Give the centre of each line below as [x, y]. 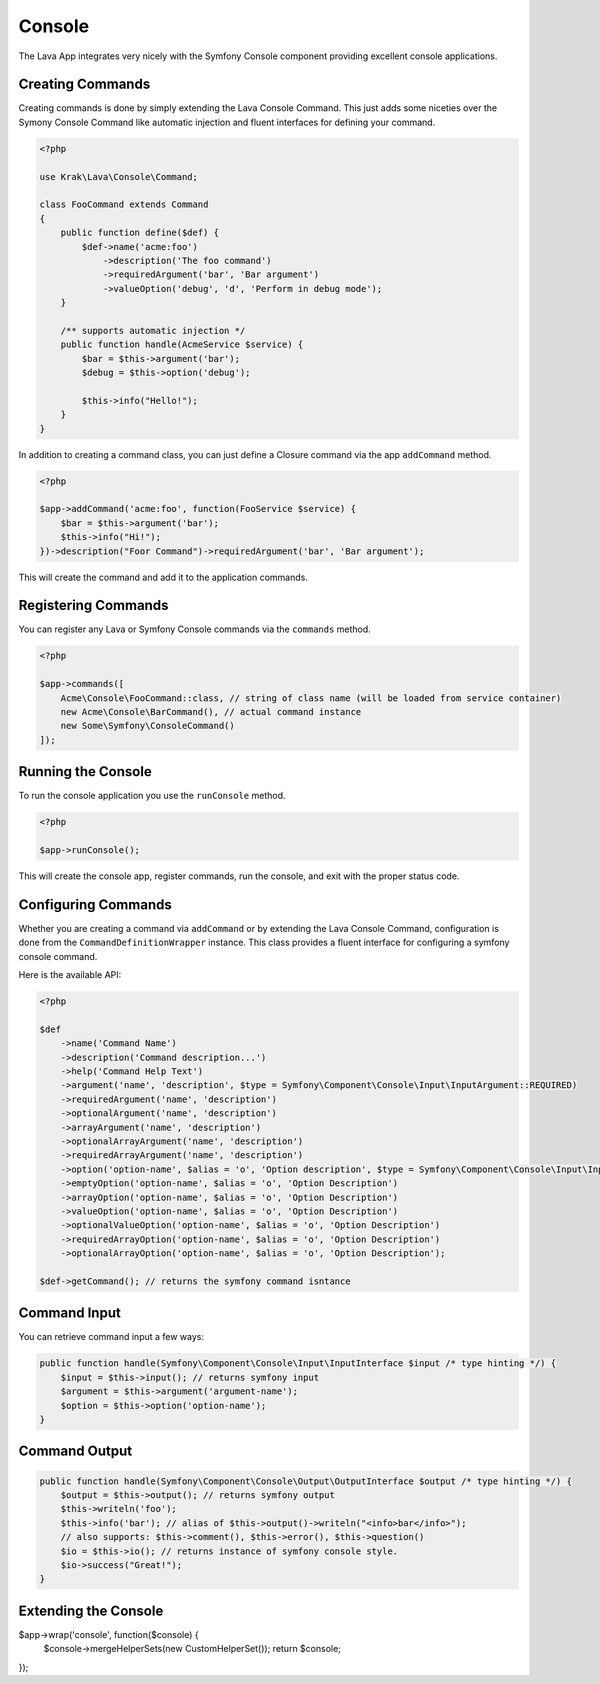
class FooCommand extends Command [124, 204]
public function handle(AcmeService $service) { [182, 344]
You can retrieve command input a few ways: [111, 1337]
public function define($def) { [140, 233]
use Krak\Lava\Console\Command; [119, 176]
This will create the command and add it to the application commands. [163, 577]
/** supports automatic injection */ [153, 330]
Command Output [75, 1451]
